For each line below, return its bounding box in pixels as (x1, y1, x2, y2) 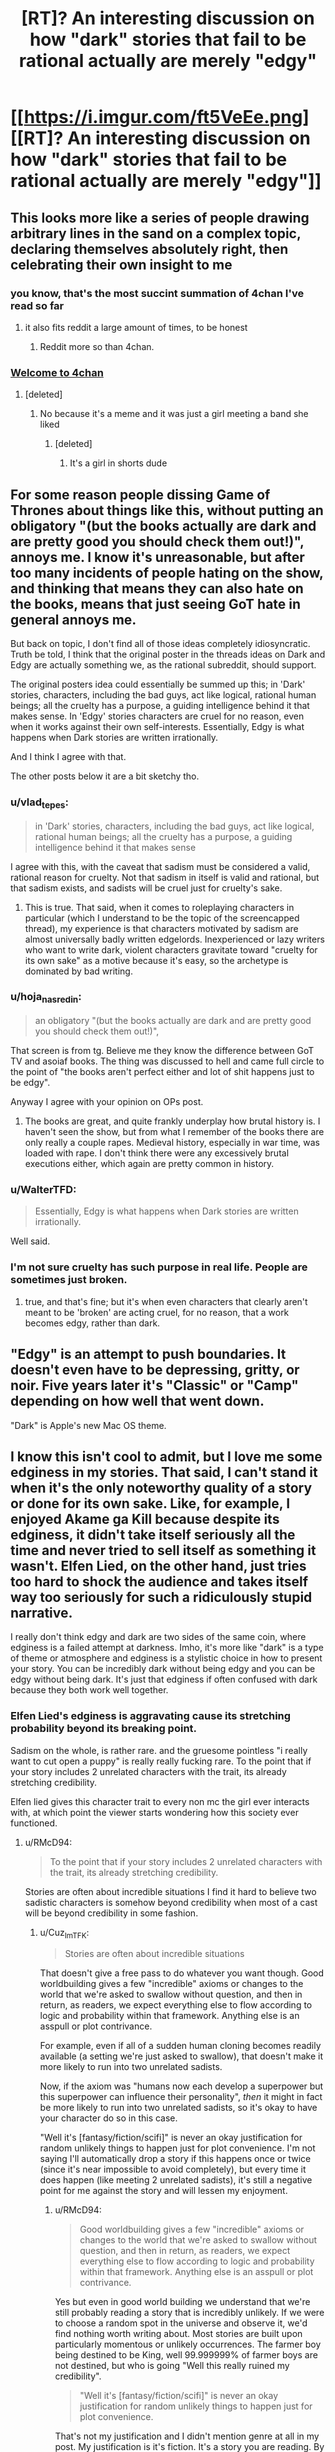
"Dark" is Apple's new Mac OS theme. (10, 1419, 167, 1431)
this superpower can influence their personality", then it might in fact (39, 2091, 323, 2103)
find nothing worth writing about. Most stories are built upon (54, 2328, 303, 2340)
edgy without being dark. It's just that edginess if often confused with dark (10, 1673, 318, 1686)
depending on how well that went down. (10, 1393, 265, 1410)
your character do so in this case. (39, 2112, 178, 2124)
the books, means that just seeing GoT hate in (10, 595, 302, 612)
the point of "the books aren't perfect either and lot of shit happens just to (10, 1066, 315, 1078)
